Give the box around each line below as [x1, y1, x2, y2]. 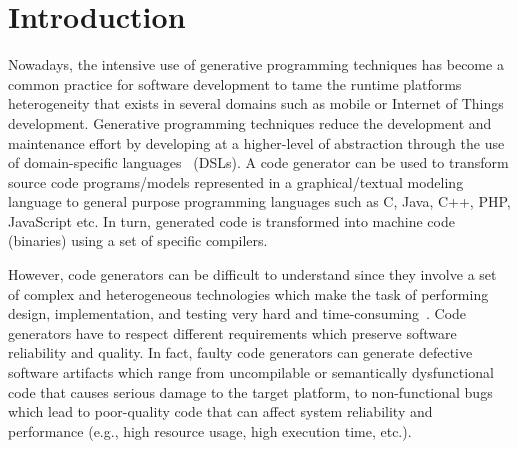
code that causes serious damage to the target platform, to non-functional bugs [8, 381, 493, 402]
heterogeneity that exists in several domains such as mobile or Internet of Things [8, 93, 504, 114]
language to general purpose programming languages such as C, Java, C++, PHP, [8, 191, 511, 212]
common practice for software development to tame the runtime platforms [8, 73, 462, 94]
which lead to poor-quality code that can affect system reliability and [8, 401, 433, 422]
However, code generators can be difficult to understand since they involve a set [8, 264, 497, 285]
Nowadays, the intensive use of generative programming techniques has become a [8, 54, 504, 75]
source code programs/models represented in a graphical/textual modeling [8, 171, 464, 192]
